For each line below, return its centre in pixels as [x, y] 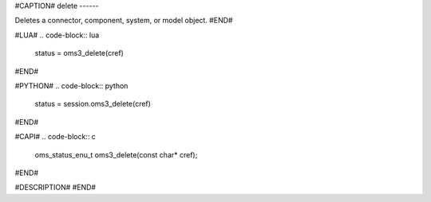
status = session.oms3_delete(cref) [93, 104]
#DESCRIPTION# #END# [55, 188]
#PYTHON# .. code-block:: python [71, 85]
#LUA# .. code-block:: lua [57, 35]
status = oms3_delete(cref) [79, 53]
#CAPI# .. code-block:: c [55, 137]
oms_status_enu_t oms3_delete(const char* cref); [116, 154]
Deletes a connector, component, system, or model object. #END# [124, 21]
